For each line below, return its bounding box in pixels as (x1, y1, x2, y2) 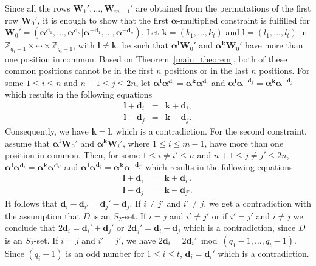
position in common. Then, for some (5, 148, 140, 161)
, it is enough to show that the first (37, 13, 168, 26)
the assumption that (5, 209, 80, 222)
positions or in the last (164, 64, 249, 77)
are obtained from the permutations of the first (136, 2, 311, 14)
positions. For (259, 64, 310, 77)
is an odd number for (66, 247, 145, 259)
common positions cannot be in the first (5, 64, 154, 77)
